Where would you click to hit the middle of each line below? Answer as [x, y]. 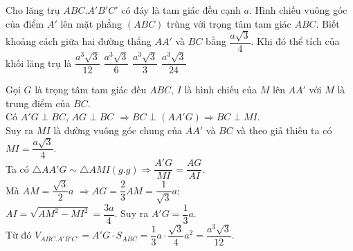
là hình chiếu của [221, 90]
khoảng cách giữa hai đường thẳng [79, 41]
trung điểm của [38, 103]
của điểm [25, 23]
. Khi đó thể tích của [295, 41]
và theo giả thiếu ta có [284, 130]
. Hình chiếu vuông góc [298, 10]
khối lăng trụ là [39, 63]
